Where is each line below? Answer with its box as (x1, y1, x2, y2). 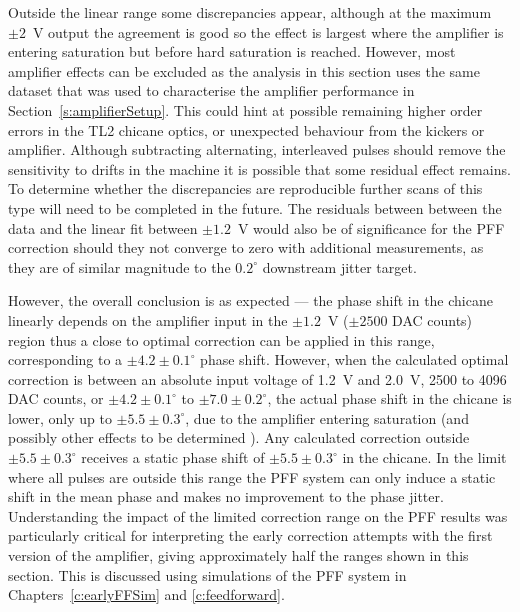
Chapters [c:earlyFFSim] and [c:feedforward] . (8, 584, 285, 605)
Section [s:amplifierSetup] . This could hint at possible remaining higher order (8, 99, 483, 120)
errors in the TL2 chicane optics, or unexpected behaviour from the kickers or (8, 119, 485, 140)
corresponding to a (8, 349, 123, 370)
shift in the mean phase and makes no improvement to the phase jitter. (8, 486, 444, 507)
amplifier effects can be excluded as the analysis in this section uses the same (8, 60, 480, 81)
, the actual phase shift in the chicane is (267, 388, 512, 409)
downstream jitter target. (262, 256, 417, 277)
